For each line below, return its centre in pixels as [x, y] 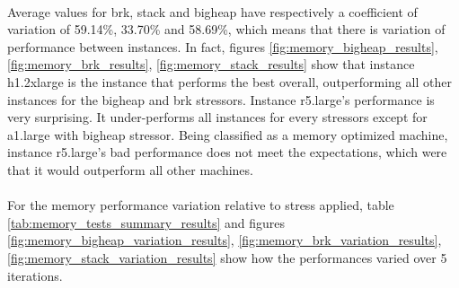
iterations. [35, 275]
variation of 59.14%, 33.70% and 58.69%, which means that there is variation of [226, 29]
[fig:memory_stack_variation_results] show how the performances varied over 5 [227, 257]
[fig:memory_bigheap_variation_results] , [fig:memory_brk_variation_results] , [225, 240]
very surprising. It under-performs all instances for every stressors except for [217, 117]
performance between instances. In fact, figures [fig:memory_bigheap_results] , [223, 46]
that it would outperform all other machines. [130, 169]
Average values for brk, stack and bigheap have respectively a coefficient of [212, 11]
